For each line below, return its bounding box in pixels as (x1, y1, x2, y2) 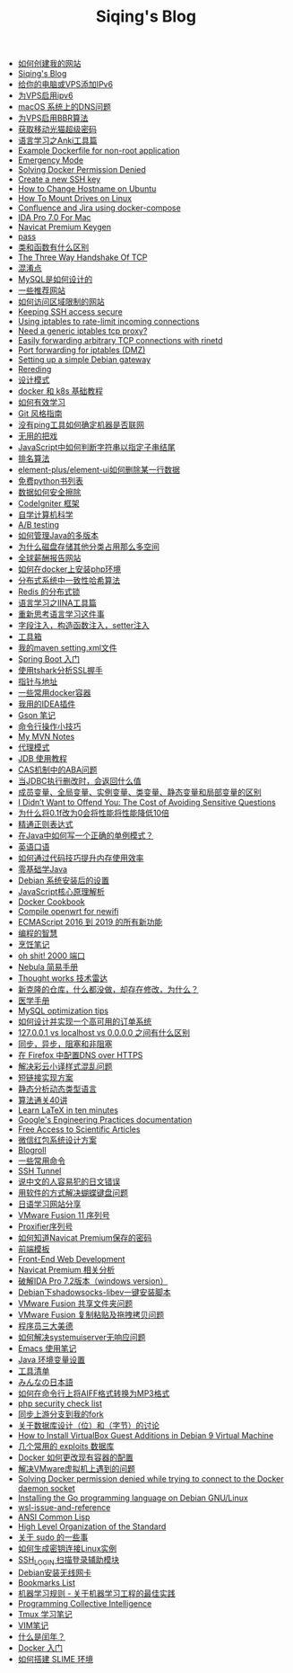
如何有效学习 (17, 397, 65, 408)
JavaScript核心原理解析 (17, 886, 106, 897)
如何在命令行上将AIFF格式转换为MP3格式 (17, 1388, 170, 1399)
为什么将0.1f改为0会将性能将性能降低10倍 (17, 807, 170, 819)
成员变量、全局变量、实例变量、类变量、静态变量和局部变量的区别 (17, 787, 262, 797)
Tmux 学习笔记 (17, 1608, 73, 1619)
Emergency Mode (17, 155, 84, 165)
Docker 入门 (17, 1642, 64, 1653)
